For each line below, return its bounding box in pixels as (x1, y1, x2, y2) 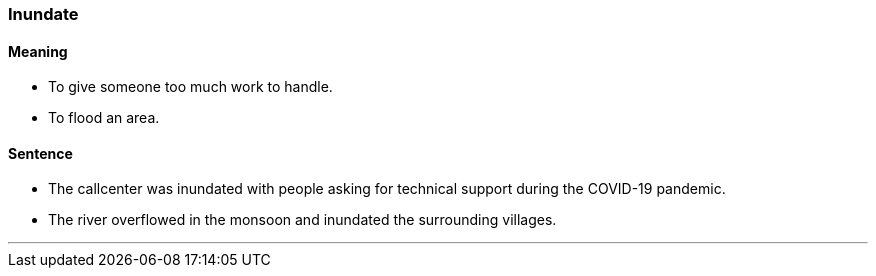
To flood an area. (48, 109, 160, 127)
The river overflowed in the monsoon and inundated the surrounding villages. (48, 211, 557, 229)
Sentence (8, 144, 73, 162)
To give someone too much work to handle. (48, 78, 333, 96)
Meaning (8, 42, 68, 60)
